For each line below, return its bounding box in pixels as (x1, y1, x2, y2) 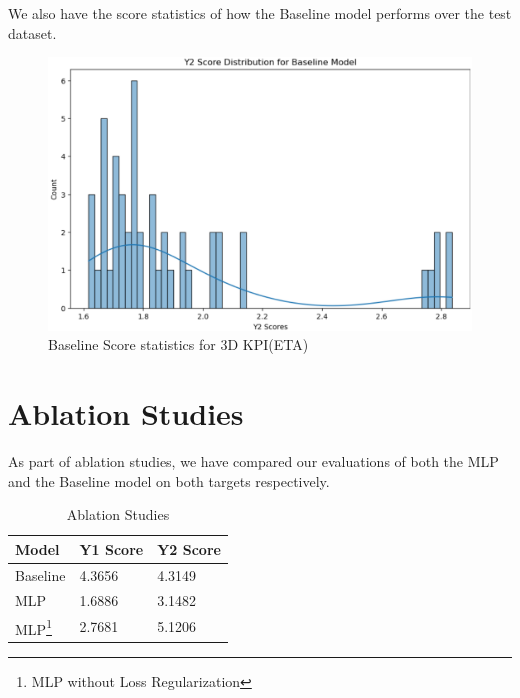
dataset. (8, 22, 57, 43)
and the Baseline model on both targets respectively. (8, 470, 330, 491)
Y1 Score (79, 538, 144, 559)
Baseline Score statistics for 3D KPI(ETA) (48, 334, 309, 355)
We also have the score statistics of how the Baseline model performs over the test (8, 3, 512, 23)
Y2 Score (157, 538, 221, 559)
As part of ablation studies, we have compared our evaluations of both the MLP (8, 451, 499, 472)
